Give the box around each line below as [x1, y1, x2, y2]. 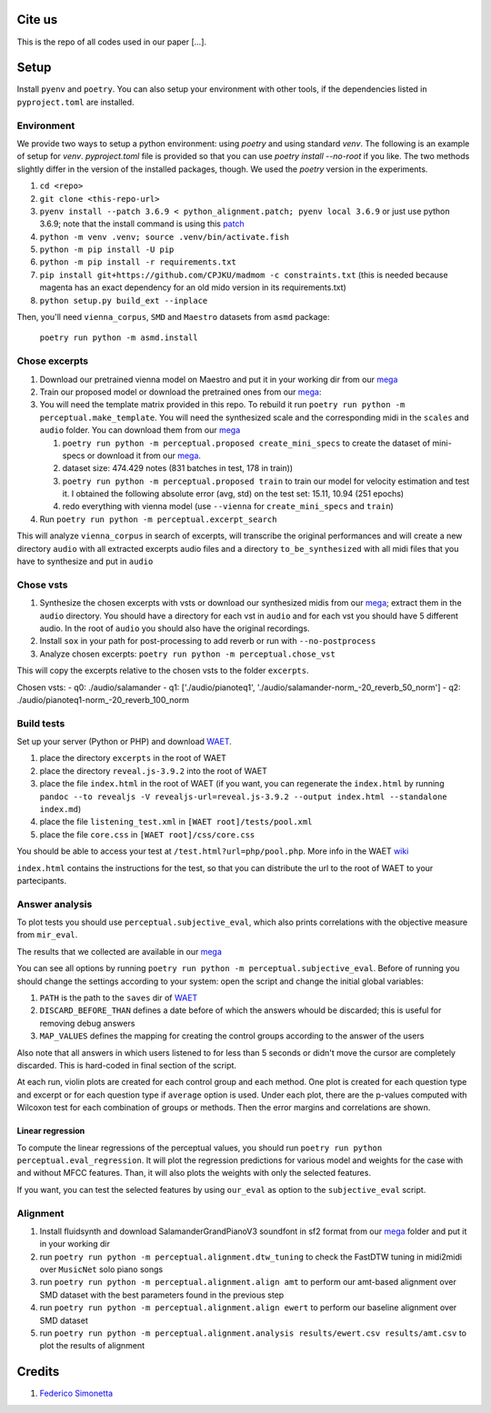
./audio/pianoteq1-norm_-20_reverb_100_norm [16, 694, 190, 705]
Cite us [16, 12, 58, 27]
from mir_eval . [16, 929, 78, 940]
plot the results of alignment [39, 1340, 145, 1351]
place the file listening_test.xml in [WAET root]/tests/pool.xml [39, 817, 313, 827]
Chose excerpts [16, 355, 89, 367]
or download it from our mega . [86, 450, 202, 461]
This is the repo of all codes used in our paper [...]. [16, 36, 207, 47]
